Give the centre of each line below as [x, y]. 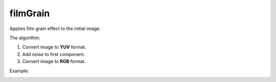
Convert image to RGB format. [54, 62]
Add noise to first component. [54, 54]
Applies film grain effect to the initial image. [55, 29]
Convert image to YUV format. [54, 47]
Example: [19, 71]
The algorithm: [25, 38]
